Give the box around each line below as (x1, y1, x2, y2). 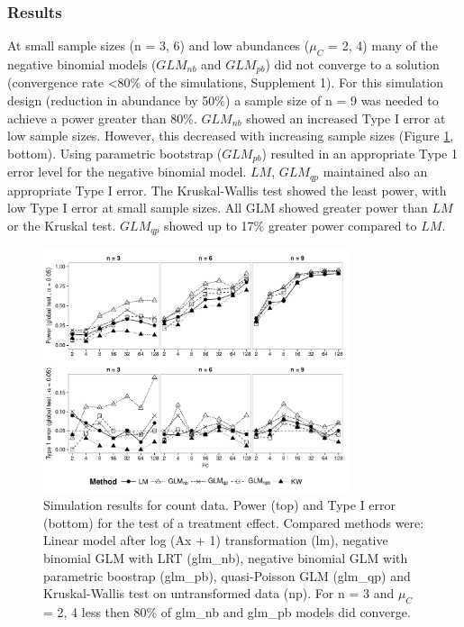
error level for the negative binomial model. (7, 162, 247, 181)
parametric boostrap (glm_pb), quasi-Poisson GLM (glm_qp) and (43, 566, 411, 585)
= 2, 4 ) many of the (328, 36, 438, 55)
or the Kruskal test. (7, 215, 116, 234)
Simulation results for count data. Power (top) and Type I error (43, 495, 396, 514)
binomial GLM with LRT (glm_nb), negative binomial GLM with (43, 549, 408, 568)
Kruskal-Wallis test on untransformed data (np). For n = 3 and (43, 584, 395, 603)
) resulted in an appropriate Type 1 (261, 143, 458, 162)
